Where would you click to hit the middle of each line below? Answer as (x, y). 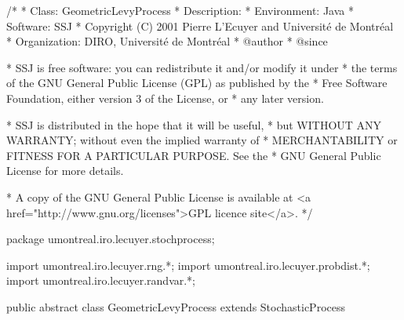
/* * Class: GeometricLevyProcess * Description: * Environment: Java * (180, 10)
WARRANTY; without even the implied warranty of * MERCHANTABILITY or (202, 140)
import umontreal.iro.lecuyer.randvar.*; (101, 280)
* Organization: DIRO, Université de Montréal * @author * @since (167, 41)
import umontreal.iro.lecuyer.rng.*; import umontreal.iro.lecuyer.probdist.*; (188, 265)
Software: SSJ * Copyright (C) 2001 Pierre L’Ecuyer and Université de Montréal (200, 25)
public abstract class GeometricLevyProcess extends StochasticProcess (176, 306)
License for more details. (65, 171)
